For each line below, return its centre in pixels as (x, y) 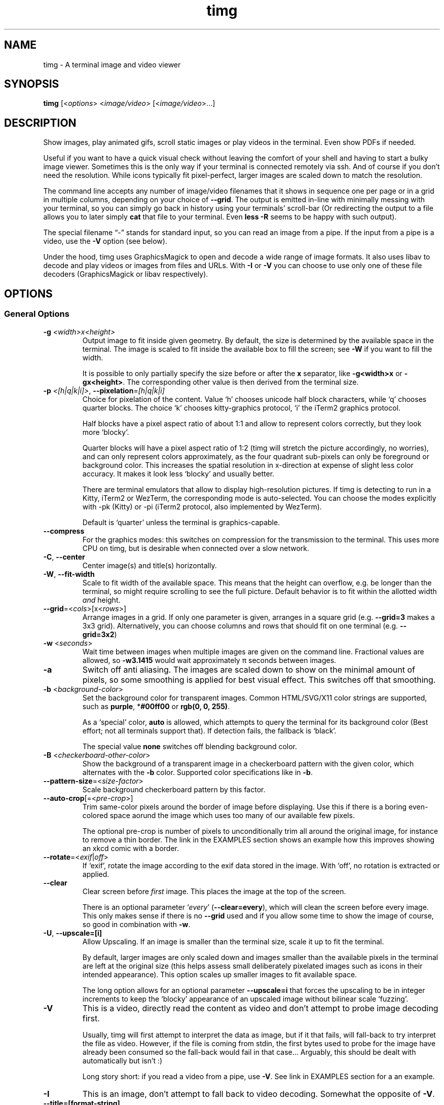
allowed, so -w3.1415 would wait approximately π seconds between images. (209, 660)
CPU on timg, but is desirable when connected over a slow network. (196, 548)
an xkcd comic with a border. (131, 848)
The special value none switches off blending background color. (190, 746)
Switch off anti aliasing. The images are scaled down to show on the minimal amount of (249, 669)
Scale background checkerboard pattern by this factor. (174, 789)
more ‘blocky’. (106, 432)
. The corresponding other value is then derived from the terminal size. (241, 382)
